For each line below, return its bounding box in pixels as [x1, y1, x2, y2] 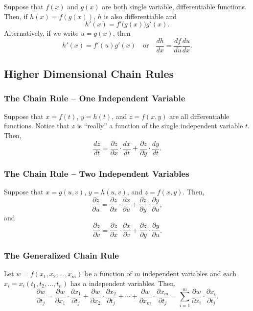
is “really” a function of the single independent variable [77, 120, 243, 131]
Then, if [4, 11, 28, 21]
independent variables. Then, [89, 278, 176, 288]
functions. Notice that [4, 120, 69, 131]
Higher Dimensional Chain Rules [4, 66, 174, 81]
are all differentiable [169, 111, 230, 121]
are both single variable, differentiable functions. [102, 1, 247, 11]
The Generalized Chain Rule [4, 249, 119, 262]
